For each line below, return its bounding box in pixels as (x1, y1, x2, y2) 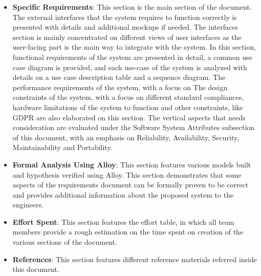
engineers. (12, 199, 43, 210)
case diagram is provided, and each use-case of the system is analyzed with (12, 61, 247, 72)
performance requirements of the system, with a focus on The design (12, 81, 228, 92)
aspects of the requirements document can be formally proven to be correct (12, 179, 249, 190)
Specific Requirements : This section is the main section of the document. (12, 2, 252, 12)
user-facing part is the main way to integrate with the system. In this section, (12, 41, 256, 52)
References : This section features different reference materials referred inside (12, 253, 257, 264)
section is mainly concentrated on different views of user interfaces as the (12, 31, 242, 42)
